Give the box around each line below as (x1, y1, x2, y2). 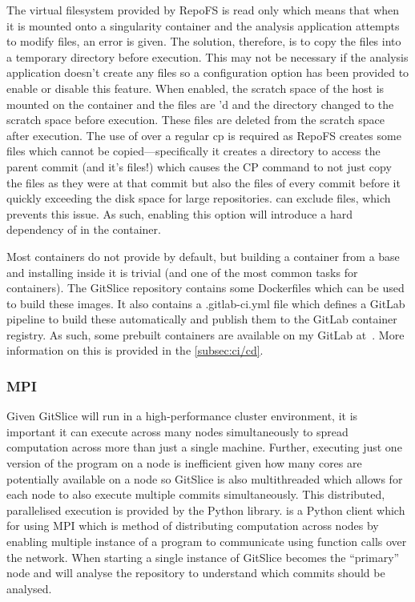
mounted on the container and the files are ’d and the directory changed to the (6, 95, 394, 112)
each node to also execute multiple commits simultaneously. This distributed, (6, 486, 385, 503)
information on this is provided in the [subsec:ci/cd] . (6, 342, 264, 359)
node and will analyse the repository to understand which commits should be (6, 564, 385, 581)
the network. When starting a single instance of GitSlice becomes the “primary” (6, 548, 400, 565)
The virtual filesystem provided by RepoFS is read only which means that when (6, 2, 400, 18)
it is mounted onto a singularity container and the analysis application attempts (6, 17, 400, 34)
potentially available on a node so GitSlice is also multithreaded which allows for (6, 470, 403, 487)
